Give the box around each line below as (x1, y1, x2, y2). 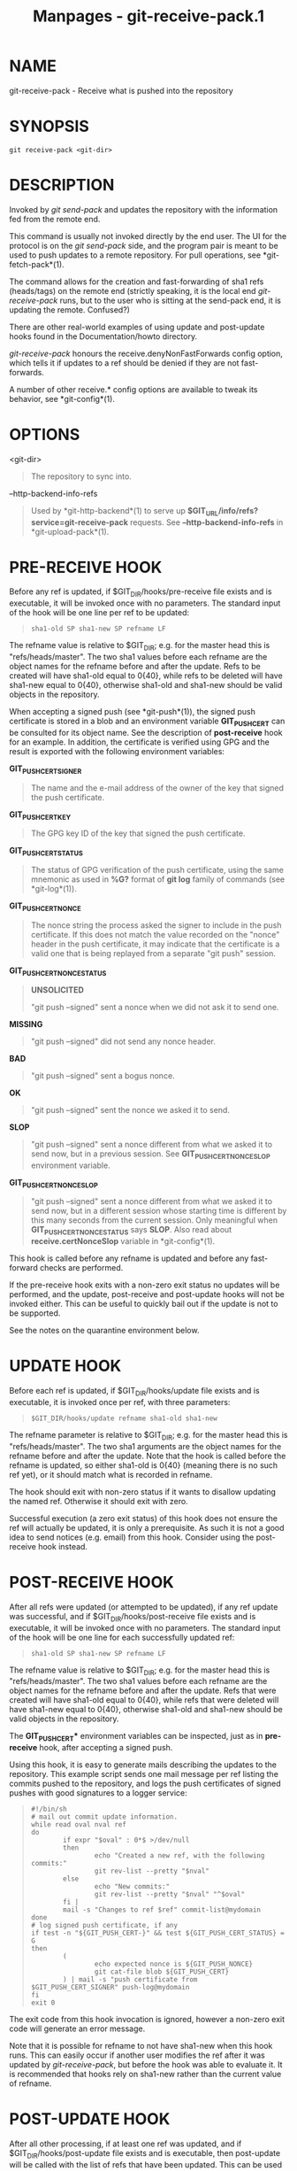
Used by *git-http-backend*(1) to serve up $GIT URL (30, 505, 219, 518)
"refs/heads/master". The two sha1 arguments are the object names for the (9, 1441, 282, 1451)
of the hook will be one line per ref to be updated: (9, 607, 190, 618)
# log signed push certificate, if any (30, 1921, 179, 1930)
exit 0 (30, 1998, 56, 2007)
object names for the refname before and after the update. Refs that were (9, 1685, 277, 1696)
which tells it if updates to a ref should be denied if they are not (9, 357, 240, 368)
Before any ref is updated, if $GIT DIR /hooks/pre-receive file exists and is (9, 586, 272, 599)
